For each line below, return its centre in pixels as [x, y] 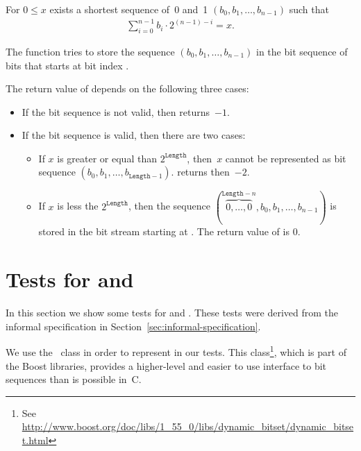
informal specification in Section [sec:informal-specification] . [133, 326]
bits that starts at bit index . [67, 65]
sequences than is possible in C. [74, 379]
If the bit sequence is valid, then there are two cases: [134, 135]
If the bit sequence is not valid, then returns [116, 111]
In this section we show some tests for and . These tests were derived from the [172, 313]
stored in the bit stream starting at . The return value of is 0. [169, 231]
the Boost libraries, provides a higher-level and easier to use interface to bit [166, 365]
